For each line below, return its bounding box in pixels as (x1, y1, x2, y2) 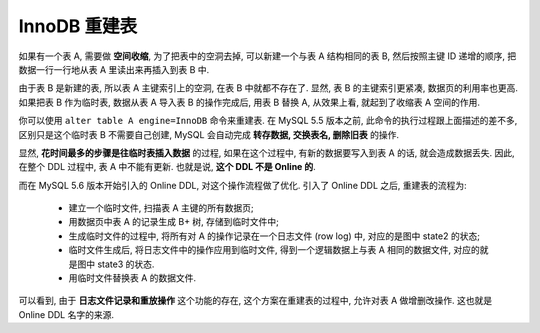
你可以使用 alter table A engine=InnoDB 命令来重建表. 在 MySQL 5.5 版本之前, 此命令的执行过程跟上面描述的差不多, (18, 115, 518, 127)
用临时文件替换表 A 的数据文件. (68, 272, 197, 284)
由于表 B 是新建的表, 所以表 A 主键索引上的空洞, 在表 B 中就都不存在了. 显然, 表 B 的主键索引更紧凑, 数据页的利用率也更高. (18, 82, 519, 94)
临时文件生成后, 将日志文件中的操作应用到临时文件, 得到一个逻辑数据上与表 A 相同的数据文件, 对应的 (68, 244, 480, 256)
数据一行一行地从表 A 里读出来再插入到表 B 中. (18, 63, 210, 75)
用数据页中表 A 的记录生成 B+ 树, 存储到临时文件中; (68, 216, 280, 228)
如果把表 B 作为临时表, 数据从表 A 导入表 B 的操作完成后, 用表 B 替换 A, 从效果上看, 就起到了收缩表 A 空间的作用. (18, 96, 480, 108)
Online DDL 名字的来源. (18, 308, 115, 320)
